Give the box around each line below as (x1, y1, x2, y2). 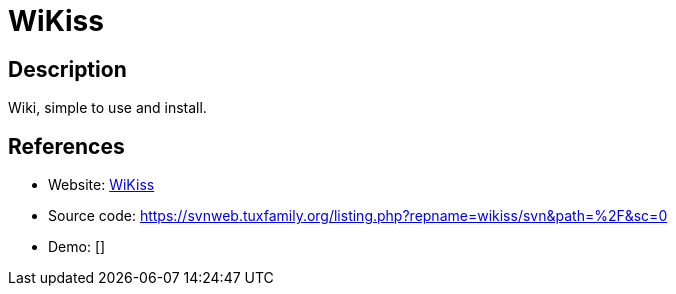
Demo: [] (48, 238, 106, 256)
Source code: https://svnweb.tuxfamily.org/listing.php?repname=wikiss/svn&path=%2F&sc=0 (48, 207, 668, 225)
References (8, 133, 125, 159)
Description (8, 56, 127, 82)
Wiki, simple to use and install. (8, 99, 207, 117)
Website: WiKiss (48, 176, 155, 194)
